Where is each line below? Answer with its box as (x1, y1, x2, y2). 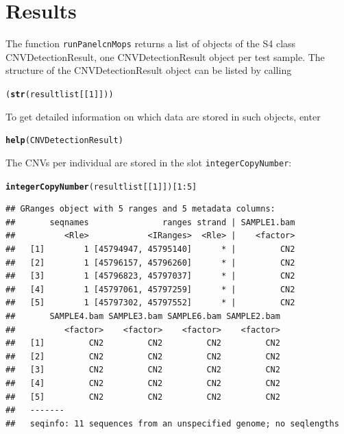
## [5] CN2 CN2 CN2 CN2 (5, 392, 280, 402)
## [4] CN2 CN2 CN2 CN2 (5, 378, 280, 388)
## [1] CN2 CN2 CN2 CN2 (5, 338, 280, 348)
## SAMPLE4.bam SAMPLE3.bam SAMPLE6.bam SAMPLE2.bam (5, 311, 280, 321)
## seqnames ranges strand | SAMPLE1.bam (5, 217, 295, 227)
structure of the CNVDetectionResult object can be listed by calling (5, 63, 292, 77)
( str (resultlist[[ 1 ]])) (5, 89, 114, 99)
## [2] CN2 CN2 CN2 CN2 (5, 351, 280, 361)
